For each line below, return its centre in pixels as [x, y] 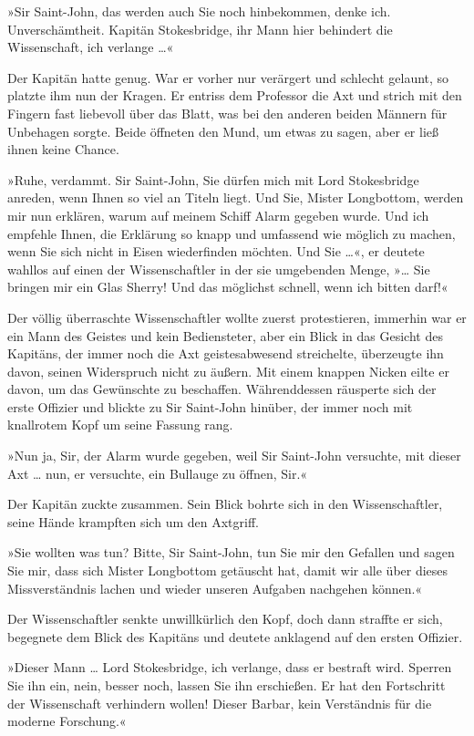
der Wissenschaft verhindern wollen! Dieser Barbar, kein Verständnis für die [220, 703]
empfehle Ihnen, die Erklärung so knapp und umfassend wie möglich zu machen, [232, 233]
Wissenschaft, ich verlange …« [91, 47]
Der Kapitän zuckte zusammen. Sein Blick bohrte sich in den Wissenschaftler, [225, 504]
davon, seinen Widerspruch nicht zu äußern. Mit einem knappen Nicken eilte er [228, 371]
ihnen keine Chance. [63, 149]
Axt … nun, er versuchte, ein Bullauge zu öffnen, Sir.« [158, 473]
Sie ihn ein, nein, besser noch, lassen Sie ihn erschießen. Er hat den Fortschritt [227, 685]
